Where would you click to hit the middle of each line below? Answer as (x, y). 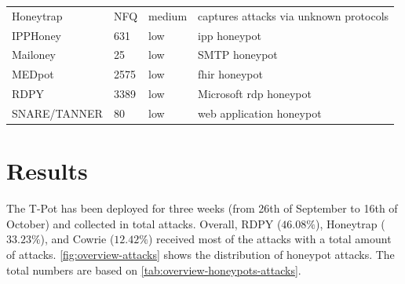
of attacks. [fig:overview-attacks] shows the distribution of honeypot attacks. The (201, 254)
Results (47, 171)
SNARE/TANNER (57, 113)
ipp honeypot (230, 35)
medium (168, 15)
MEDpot (33, 74)
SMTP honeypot (238, 55)
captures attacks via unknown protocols (294, 15)
